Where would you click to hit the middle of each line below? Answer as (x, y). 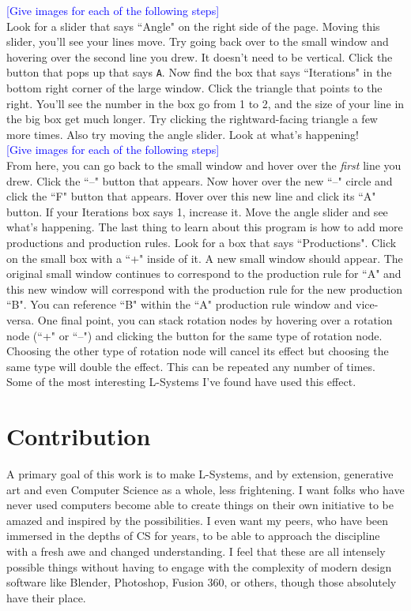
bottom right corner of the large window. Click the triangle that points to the (194, 88)
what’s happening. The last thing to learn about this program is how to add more (205, 227)
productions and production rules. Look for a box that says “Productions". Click (202, 242)
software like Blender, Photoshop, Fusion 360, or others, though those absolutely (202, 582)
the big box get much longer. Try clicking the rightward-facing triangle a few (192, 119)
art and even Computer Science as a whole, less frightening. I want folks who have (205, 489)
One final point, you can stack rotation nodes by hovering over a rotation (215, 319)
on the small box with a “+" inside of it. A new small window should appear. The (205, 258)
